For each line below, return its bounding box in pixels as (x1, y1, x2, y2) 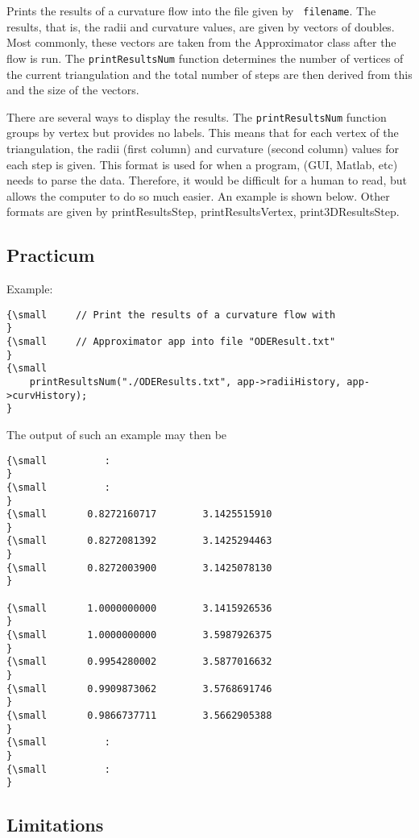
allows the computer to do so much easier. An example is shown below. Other (6, 187, 390, 204)
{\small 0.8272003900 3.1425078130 (6, 562, 272, 574)
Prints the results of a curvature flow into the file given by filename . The (6, 2, 376, 19)
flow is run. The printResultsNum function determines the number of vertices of (6, 49, 404, 66)
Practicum (6, 243, 95, 268)
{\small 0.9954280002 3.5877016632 (6, 656, 272, 668)
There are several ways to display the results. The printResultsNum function (6, 108, 387, 125)
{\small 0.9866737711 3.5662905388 (6, 710, 272, 722)
